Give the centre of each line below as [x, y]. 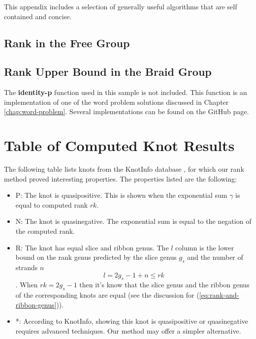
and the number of [215, 257]
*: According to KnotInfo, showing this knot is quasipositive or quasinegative [132, 321]
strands [27, 267]
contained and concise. [38, 16]
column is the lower [205, 247]
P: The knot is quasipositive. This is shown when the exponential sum [121, 195]
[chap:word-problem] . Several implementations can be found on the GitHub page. [127, 111]
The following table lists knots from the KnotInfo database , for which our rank [124, 169]
